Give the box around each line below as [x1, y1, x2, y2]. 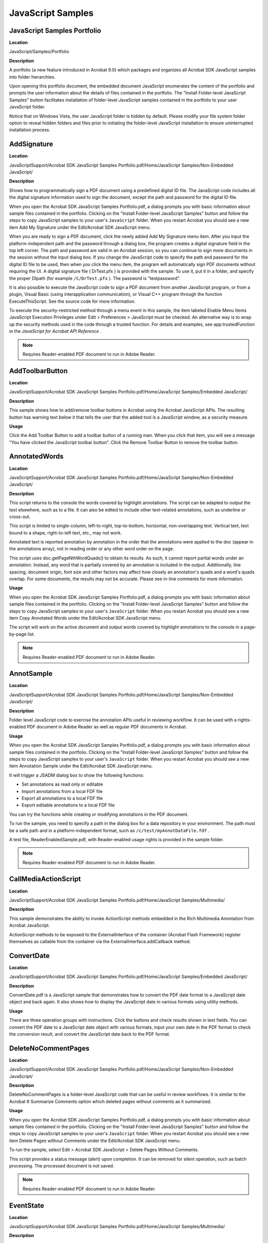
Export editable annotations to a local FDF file [21, 802, 115, 808]
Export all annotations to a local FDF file [21, 795, 103, 801]
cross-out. [9, 514, 31, 520]
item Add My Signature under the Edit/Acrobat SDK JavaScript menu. [9, 224, 151, 230]
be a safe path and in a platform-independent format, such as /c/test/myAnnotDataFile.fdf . [9, 827, 209, 833]
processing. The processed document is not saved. [9, 1162, 114, 1168]
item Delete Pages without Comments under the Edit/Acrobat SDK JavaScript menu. [9, 1138, 181, 1144]
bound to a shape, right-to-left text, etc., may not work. [9, 530, 122, 535]
